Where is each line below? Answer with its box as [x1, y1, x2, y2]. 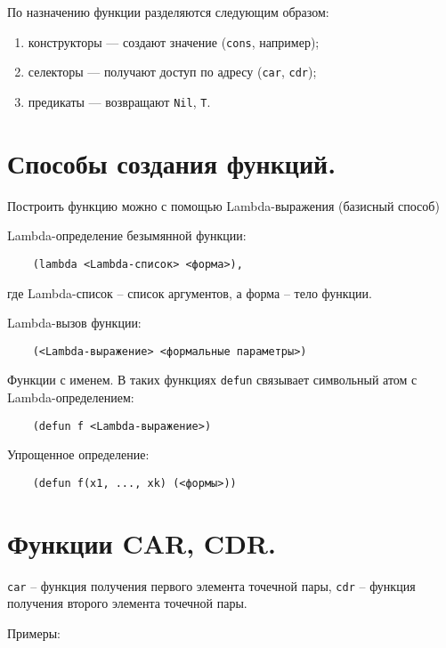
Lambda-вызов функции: [7, 313, 142, 332]
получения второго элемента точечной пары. [7, 594, 247, 612]
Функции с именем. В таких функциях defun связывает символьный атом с [7, 370, 418, 389]
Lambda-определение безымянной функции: [7, 226, 247, 245]
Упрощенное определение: [7, 445, 150, 464]
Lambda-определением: [7, 388, 134, 407]
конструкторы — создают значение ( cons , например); [28, 32, 320, 51]
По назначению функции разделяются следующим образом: [7, 3, 329, 20]
